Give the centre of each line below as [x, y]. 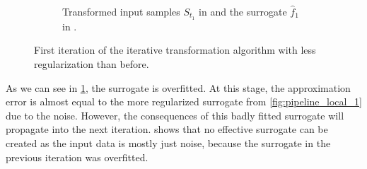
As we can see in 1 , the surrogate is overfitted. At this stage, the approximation [178, 87]
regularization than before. [92, 64]
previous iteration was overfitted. [77, 157]
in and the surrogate [243, 11]
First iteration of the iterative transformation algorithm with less [175, 50]
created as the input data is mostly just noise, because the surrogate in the [168, 143]
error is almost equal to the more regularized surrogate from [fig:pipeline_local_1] [184, 101]
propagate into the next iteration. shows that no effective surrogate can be [167, 129]
